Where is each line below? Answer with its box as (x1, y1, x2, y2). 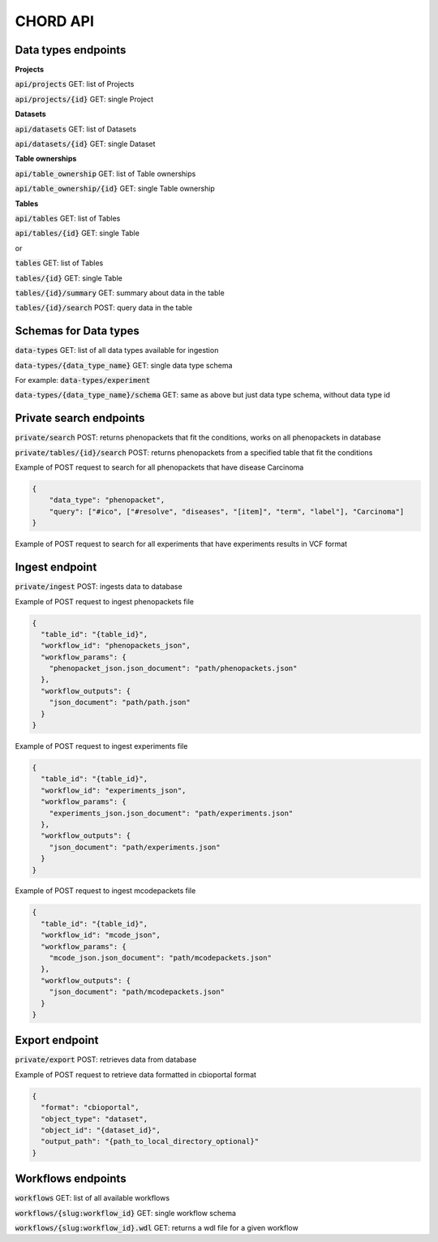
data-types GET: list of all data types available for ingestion (15, 346, 219, 355)
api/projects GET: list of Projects (15, 80, 135, 89)
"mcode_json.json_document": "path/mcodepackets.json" (49, 953, 272, 963)
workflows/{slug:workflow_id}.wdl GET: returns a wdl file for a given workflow (15, 1223, 299, 1233)
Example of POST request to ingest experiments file (15, 741, 188, 750)
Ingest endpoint (15, 561, 97, 574)
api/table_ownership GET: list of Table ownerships (15, 169, 196, 178)
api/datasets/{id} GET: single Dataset (15, 139, 156, 149)
